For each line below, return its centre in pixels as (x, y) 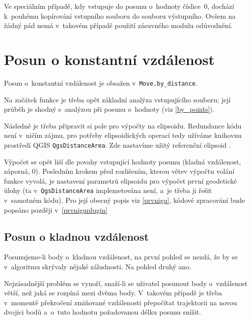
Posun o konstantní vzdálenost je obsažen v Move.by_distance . (101, 82)
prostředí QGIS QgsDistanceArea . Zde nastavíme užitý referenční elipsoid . (117, 144)
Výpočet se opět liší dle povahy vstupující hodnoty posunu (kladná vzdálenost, (123, 161)
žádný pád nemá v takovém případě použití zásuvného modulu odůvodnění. (118, 25)
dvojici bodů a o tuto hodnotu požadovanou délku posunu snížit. (103, 312)
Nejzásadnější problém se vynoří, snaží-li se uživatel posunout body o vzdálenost (126, 283)
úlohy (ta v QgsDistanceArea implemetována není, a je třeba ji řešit (108, 190)
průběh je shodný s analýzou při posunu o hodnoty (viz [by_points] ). (109, 109)
